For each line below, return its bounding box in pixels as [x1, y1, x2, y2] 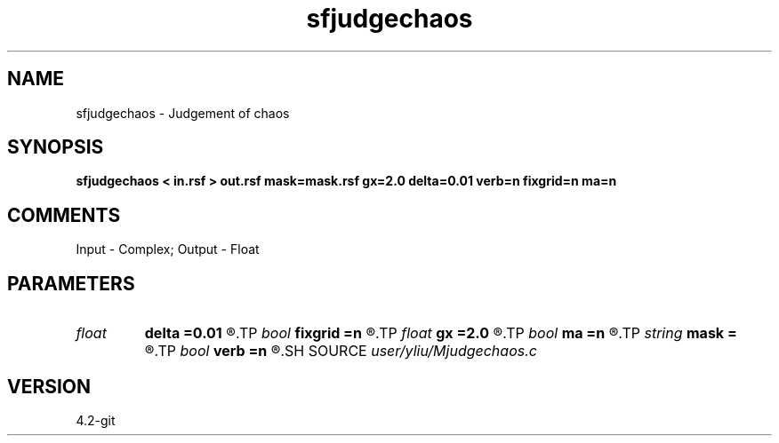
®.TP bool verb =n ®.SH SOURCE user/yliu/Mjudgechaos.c [144, 342, 537, 360]
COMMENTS [7, 203, 121, 226]
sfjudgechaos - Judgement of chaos [76, 105, 290, 121]
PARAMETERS [7, 272, 135, 295]
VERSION [7, 375, 92, 398]
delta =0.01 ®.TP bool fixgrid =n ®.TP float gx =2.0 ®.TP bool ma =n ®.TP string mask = [144, 324, 737, 343]
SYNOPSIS [7, 136, 104, 159]
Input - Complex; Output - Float [76, 241, 260, 257]
